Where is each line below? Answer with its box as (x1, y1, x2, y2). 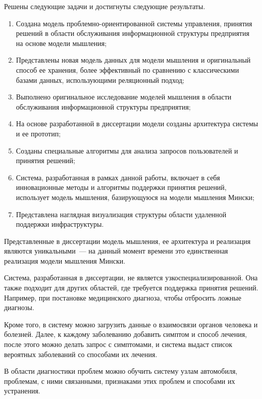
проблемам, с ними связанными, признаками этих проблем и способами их (4, 375, 235, 386)
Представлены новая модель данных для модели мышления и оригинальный (16, 55, 251, 65)
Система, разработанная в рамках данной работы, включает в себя (16, 172, 220, 182)
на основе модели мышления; (16, 37, 107, 48)
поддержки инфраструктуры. (16, 219, 104, 229)
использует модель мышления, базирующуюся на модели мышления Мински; (16, 191, 254, 202)
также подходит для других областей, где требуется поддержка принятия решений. (4, 282, 258, 293)
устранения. (4, 385, 40, 396)
